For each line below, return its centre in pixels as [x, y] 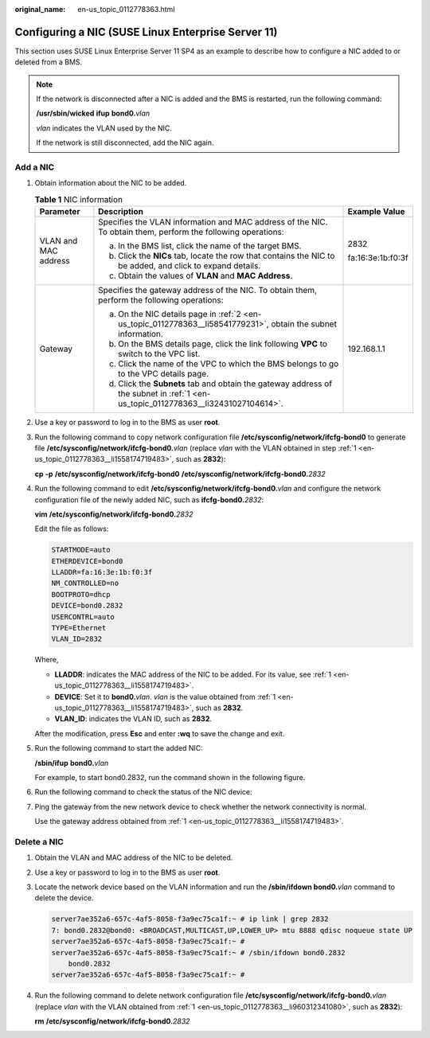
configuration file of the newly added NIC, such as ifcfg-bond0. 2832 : [149, 499]
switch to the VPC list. [159, 354]
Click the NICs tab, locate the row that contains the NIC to [227, 256]
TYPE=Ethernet [79, 628]
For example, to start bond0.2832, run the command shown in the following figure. [170, 777]
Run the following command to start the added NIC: [119, 748]
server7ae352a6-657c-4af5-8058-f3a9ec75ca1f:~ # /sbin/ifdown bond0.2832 [198, 952]
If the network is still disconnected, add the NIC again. [125, 142]
